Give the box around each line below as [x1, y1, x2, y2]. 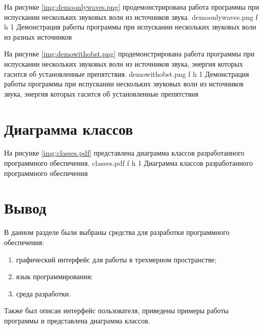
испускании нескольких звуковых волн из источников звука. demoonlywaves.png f [4, 11, 258, 22]
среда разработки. [16, 288, 71, 298]
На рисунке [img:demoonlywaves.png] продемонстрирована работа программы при [4, 2, 259, 12]
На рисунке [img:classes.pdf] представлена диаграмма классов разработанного [4, 147, 245, 158]
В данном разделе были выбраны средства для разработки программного [4, 227, 230, 237]
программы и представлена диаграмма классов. [4, 315, 150, 325]
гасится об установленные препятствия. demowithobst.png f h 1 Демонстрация [4, 68, 249, 79]
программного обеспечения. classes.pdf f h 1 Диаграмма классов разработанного [4, 158, 253, 168]
